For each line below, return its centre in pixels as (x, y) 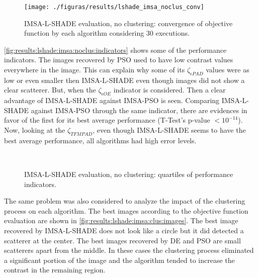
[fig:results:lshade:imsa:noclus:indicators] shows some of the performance (115, 50)
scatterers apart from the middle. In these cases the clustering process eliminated (129, 250)
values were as (228, 70)
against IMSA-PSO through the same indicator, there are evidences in (139, 110)
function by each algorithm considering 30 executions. (107, 33)
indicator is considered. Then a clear (169, 90)
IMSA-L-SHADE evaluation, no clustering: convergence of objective (128, 23)
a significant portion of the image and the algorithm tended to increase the (119, 260)
